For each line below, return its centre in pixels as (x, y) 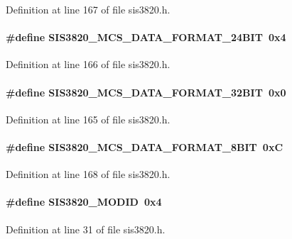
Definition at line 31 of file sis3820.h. (86, 229)
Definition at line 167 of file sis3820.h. (88, 9)
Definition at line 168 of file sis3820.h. (88, 174)
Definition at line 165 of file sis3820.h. (88, 119)
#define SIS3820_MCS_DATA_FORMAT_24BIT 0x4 (146, 37)
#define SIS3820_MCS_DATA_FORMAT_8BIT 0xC (145, 146)
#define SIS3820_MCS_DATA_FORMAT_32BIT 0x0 (146, 92)
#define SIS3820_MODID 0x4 (84, 202)
